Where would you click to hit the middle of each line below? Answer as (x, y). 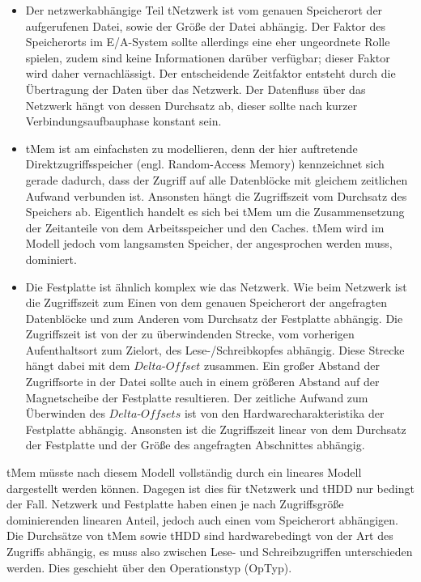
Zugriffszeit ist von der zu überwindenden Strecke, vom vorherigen (190, 334)
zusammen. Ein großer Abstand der (292, 365)
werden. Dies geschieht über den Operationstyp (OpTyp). (149, 567)
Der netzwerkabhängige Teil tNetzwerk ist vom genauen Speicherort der (204, 10)
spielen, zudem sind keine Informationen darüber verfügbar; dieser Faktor (208, 57)
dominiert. (51, 259)
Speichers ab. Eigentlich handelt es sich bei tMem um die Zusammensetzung (215, 212)
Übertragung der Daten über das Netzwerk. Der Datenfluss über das (196, 89)
